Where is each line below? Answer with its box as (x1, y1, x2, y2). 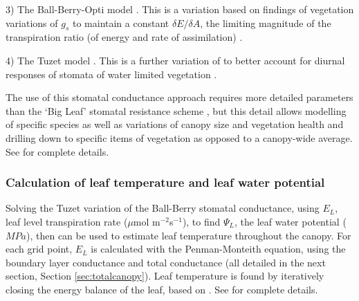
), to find (182, 214, 221, 228)
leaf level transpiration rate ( (6, 214, 128, 228)
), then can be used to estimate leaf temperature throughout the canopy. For (26, 228, 351, 242)
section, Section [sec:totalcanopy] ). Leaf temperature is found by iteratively (6, 268, 324, 283)
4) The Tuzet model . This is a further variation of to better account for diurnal (6, 53, 345, 67)
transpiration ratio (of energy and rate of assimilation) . (6, 30, 243, 44)
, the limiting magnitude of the (200, 15, 331, 30)
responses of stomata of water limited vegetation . (6, 66, 217, 81)
